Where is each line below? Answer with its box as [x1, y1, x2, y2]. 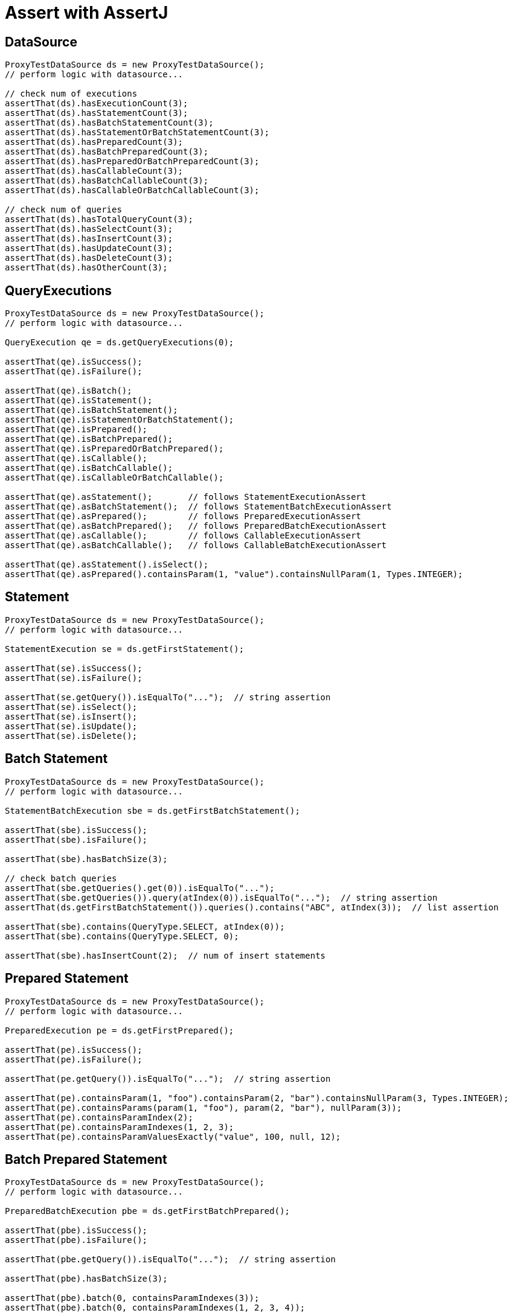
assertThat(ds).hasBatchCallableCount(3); [5, 176, 209, 186]
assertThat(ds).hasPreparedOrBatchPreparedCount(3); [5, 156, 260, 167]
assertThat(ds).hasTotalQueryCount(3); [5, 214, 193, 225]
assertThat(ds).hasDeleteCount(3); [5, 253, 173, 263]
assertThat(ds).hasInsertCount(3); [5, 234, 173, 244]
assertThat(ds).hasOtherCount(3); [5, 263, 168, 273]
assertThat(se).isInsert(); [5, 711, 138, 721]
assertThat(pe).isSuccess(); [5, 1044, 142, 1055]
